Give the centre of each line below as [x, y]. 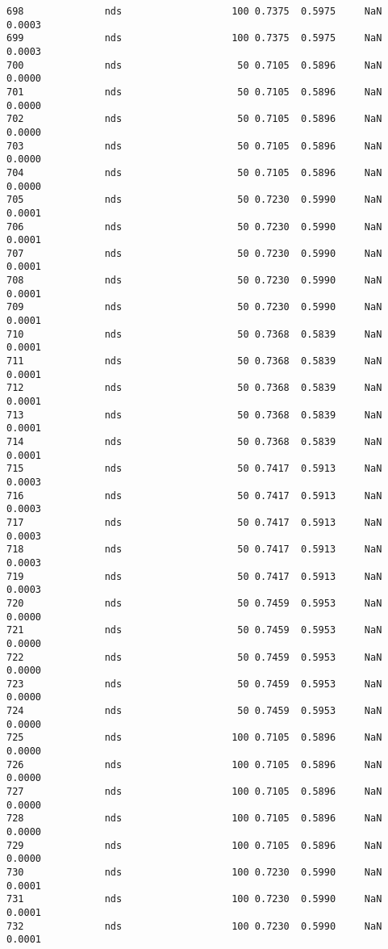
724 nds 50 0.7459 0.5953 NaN [194, 711]
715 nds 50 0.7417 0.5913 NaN [194, 469]
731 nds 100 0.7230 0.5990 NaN [194, 899]
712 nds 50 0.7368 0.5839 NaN [194, 388]
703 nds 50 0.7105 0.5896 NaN [194, 146]
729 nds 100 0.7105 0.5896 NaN [194, 845]
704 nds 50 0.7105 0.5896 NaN [194, 172]
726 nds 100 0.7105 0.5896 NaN [194, 764]
